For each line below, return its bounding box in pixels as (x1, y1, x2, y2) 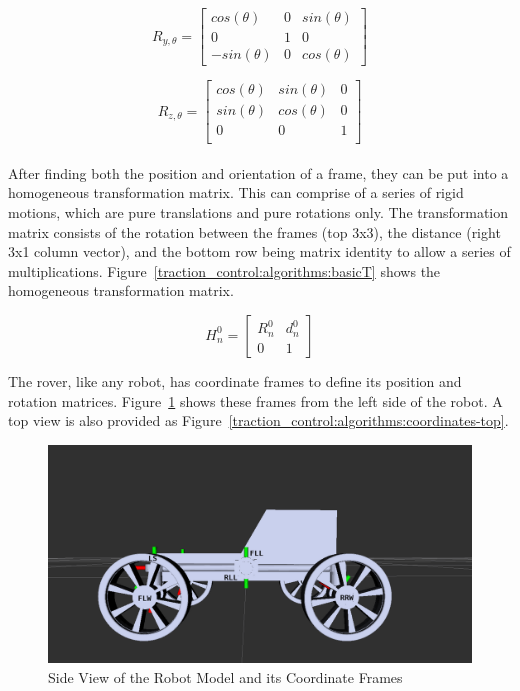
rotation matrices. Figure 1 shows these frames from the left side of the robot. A (8, 390, 503, 411)
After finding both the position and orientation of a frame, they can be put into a (8, 162, 509, 183)
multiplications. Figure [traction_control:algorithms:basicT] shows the (8, 260, 441, 281)
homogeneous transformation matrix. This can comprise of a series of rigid (8, 182, 464, 203)
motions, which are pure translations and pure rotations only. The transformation (8, 202, 509, 222)
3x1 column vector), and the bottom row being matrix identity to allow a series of (8, 241, 511, 262)
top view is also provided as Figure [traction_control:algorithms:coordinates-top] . (8, 410, 509, 431)
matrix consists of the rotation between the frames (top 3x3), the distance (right (8, 221, 501, 242)
